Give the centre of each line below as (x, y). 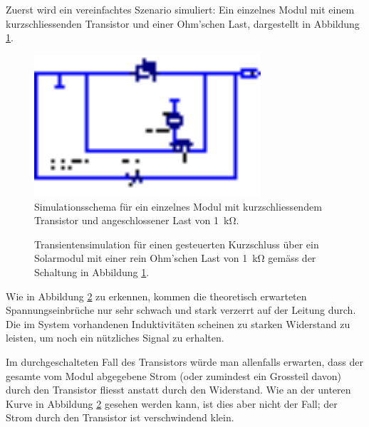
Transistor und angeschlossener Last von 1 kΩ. (137, 220)
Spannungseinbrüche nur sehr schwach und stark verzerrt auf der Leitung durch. (181, 310)
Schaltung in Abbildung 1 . (92, 272)
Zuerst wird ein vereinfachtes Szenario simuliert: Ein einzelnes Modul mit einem (180, 9)
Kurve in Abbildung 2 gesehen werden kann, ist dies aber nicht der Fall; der (172, 403)
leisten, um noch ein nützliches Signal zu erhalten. (115, 338)
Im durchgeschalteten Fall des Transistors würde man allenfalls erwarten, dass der (184, 362)
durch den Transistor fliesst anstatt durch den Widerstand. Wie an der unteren (178, 390)
